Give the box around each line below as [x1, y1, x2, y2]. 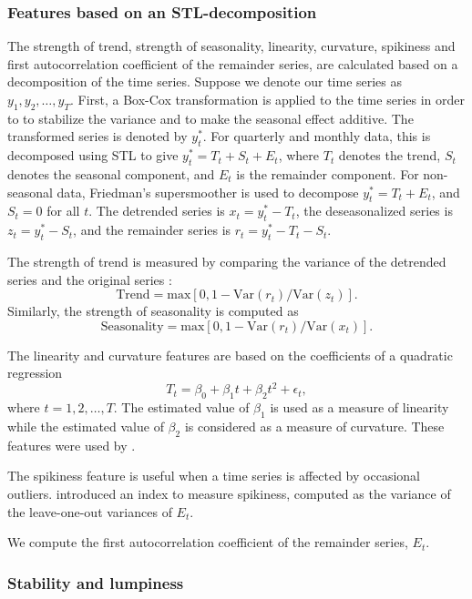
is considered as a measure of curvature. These [184, 417, 445, 436]
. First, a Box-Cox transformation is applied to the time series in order [69, 90, 465, 108]
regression [7, 363, 63, 382]
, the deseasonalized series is [295, 201, 453, 220]
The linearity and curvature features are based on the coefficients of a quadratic [7, 345, 453, 364]
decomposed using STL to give [7, 146, 179, 165]
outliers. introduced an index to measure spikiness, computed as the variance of [7, 484, 451, 503]
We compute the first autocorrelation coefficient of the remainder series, [7, 533, 408, 552]
